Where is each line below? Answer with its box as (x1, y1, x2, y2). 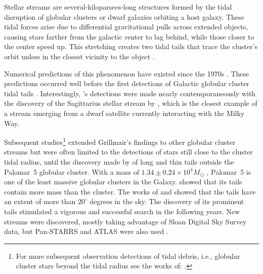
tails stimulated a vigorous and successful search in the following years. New (4, 206, 240, 216)
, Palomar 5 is (206, 166, 251, 177)
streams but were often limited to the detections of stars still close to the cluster (4, 146, 253, 157)
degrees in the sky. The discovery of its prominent (90, 196, 244, 207)
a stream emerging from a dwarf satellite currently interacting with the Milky (4, 107, 245, 118)
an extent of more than (4, 196, 76, 207)
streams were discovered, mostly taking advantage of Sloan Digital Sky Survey (4, 216, 247, 226)
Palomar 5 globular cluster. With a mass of (4, 166, 139, 177)
